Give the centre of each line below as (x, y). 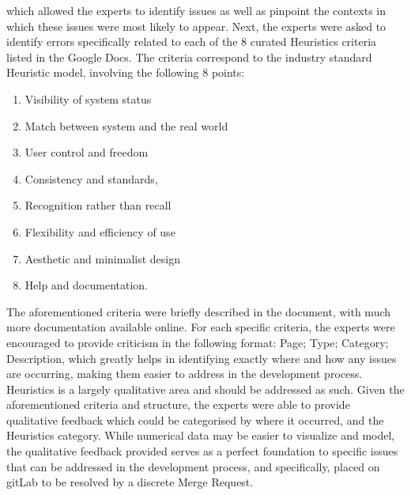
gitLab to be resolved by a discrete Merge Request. (130, 482)
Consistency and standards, (91, 178)
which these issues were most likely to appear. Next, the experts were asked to (196, 26)
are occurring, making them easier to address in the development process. (185, 374)
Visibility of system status (88, 98)
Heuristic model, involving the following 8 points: (126, 72)
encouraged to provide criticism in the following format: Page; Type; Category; (198, 342)
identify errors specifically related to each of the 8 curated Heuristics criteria (192, 42)
